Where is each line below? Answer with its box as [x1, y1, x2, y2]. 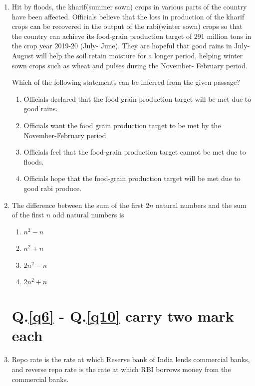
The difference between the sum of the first [11, 199, 144, 210]
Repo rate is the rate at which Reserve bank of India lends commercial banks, [11, 354, 250, 365]
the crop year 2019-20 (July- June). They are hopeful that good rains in [11, 40, 232, 51]
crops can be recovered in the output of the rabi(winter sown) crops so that [11, 21, 243, 31]
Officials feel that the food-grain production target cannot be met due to [23, 147, 246, 157]
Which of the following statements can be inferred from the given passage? [11, 77, 240, 87]
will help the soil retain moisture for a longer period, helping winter [36, 50, 243, 60]
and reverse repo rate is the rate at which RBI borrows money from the [11, 364, 231, 374]
